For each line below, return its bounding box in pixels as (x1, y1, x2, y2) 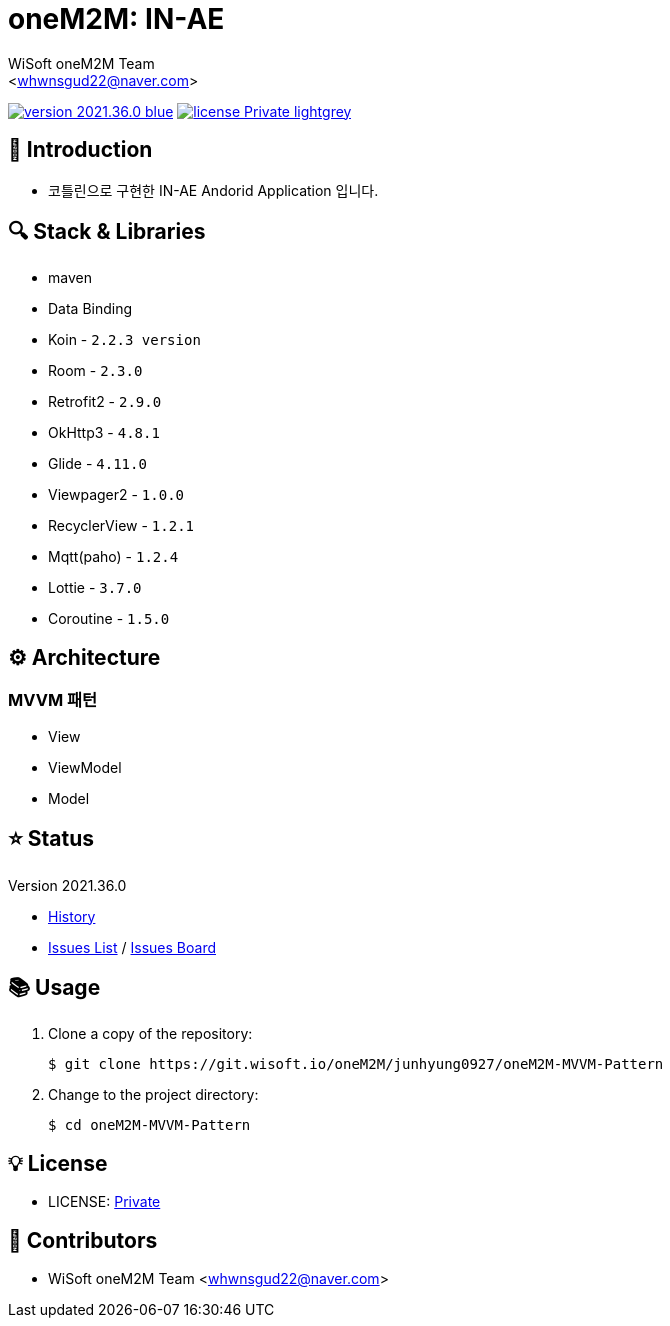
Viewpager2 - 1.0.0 (48, 486, 185, 504)
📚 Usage (8, 974, 101, 1000)
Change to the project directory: (48, 1086, 259, 1104)
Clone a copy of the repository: (48, 1025, 253, 1043)
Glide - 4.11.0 (48, 455, 147, 473)
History (48, 907, 96, 925)
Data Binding (48, 300, 133, 318)
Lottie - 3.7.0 (48, 579, 142, 597)
